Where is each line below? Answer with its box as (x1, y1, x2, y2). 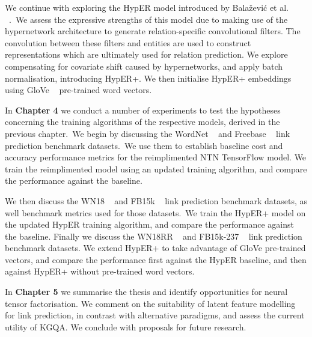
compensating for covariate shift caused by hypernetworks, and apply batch (5, 59, 283, 72)
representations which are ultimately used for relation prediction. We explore (5, 48, 288, 61)
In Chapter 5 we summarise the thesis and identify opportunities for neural (5, 285, 288, 298)
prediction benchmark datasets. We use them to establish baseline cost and (5, 139, 283, 151)
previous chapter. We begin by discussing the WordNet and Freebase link (5, 127, 290, 139)
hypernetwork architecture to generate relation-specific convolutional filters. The (5, 25, 301, 37)
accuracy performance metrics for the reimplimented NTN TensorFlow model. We (5, 151, 307, 163)
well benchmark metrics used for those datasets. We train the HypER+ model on (5, 206, 306, 219)
